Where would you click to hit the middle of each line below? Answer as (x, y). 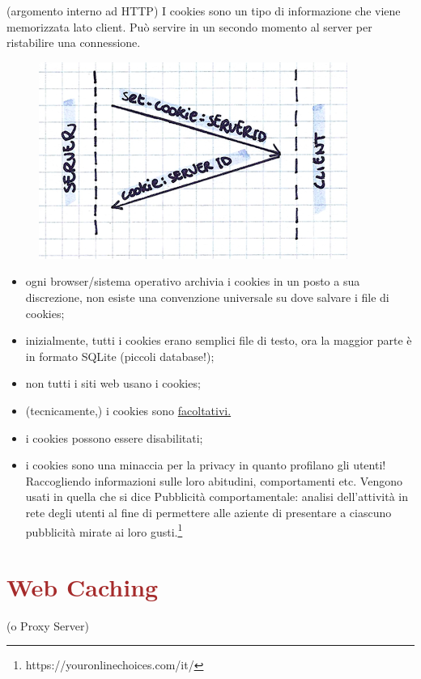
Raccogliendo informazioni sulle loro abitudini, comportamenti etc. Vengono (214, 480)
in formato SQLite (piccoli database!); (120, 356)
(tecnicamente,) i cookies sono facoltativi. (128, 410)
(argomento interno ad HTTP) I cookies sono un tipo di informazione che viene (204, 11)
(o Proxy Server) (48, 625)
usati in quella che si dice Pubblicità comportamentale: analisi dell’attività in (217, 497)
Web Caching (83, 586)
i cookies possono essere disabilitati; (114, 437)
